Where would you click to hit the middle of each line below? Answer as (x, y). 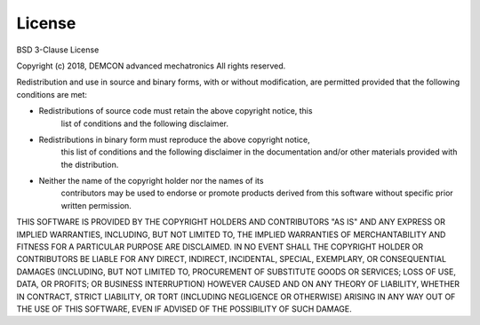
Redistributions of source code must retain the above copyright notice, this (176, 111)
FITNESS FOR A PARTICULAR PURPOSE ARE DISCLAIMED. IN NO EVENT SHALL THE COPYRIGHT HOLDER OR (220, 247)
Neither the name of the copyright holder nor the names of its (151, 181)
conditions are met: (52, 94)
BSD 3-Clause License (58, 50)
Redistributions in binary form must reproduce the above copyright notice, (174, 139)
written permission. (96, 205)
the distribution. (90, 164)
